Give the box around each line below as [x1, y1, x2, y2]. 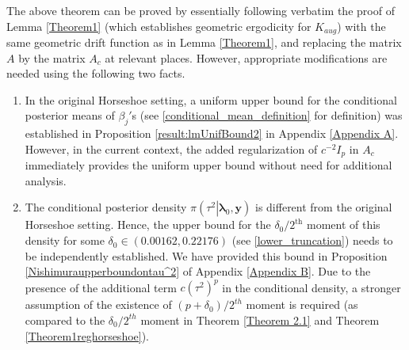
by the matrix [18, 49, 86, 66]
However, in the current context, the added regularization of [25, 140, 318, 157]
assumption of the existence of [25, 296, 172, 313]
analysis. [25, 172, 67, 188]
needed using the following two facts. [6, 65, 185, 82]
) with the [337, 17, 386, 34]
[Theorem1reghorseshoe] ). [25, 327, 150, 344]
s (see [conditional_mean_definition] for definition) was [132, 107, 403, 124]
